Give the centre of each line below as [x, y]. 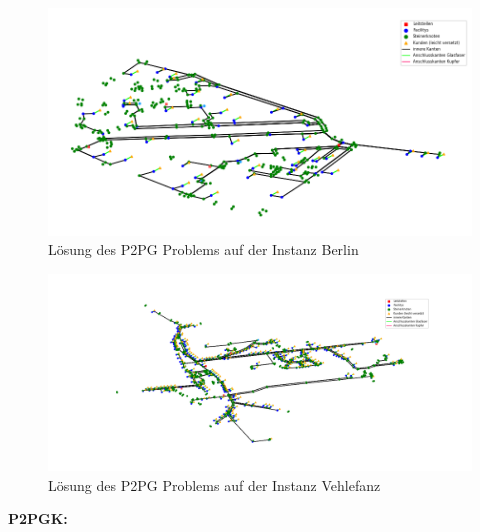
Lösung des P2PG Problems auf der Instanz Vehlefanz [214, 484]
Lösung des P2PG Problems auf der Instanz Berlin [203, 249]
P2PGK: [38, 518]
